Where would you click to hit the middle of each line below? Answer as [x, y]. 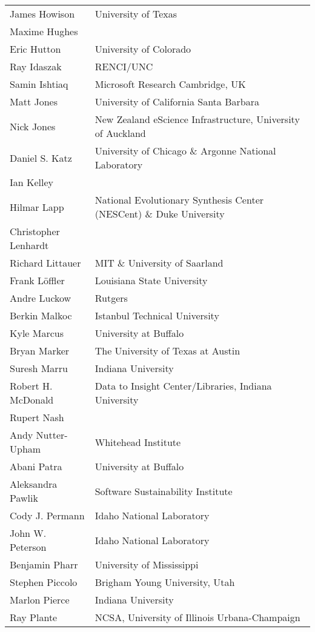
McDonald [32, 400]
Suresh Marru [39, 368]
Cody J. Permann [47, 515]
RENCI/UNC [124, 66]
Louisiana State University [151, 280]
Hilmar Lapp [37, 207]
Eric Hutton [35, 49]
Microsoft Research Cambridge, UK [170, 84]
